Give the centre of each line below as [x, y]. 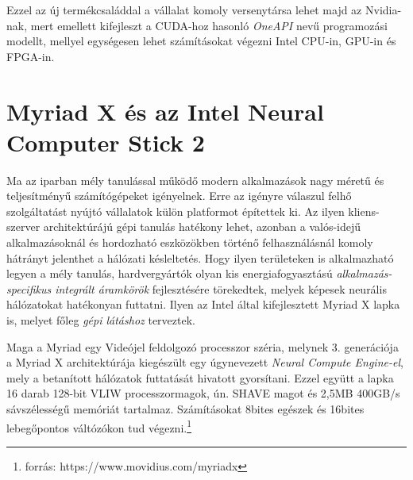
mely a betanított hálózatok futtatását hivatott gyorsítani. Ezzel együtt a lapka [200, 377]
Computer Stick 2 [106, 142]
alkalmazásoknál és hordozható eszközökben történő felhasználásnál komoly [190, 242]
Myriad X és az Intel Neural [165, 111]
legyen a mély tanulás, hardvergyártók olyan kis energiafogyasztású [170, 273]
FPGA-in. [31, 56]
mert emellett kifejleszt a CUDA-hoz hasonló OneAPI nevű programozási [209, 25]
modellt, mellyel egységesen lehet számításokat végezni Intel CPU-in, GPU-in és [201, 41]
